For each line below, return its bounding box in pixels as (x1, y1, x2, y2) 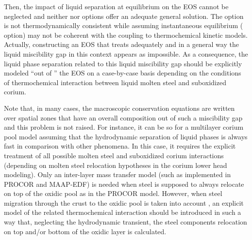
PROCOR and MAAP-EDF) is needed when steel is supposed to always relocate (4, 179, 244, 189)
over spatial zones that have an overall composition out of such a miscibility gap (4, 112, 243, 122)
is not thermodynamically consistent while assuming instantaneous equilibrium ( (4, 20, 243, 30)
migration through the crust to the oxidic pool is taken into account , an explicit (4, 197, 244, 208)
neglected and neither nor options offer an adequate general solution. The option (4, 11, 244, 21)
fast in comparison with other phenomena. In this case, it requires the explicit (4, 141, 236, 151)
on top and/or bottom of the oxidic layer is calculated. (4, 226, 167, 236)
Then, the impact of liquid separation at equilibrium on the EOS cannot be (4, 1, 229, 11)
